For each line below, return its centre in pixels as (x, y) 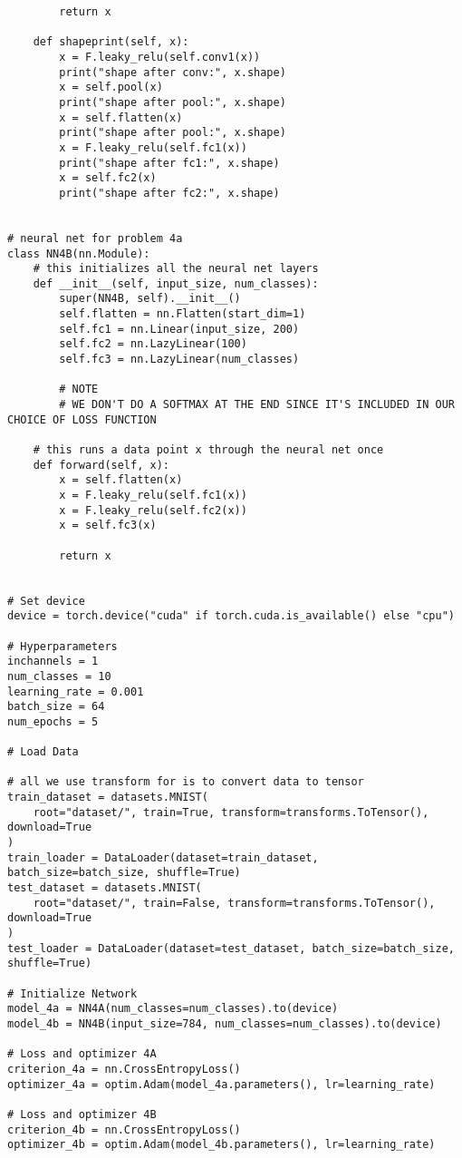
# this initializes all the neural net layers (176, 269)
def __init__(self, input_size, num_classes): (176, 283)
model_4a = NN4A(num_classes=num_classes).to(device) (173, 1009)
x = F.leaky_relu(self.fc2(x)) (153, 510)
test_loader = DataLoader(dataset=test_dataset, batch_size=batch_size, (231, 948)
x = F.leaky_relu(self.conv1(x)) (160, 57)
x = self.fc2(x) (108, 178)
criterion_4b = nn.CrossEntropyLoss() (124, 1129)
